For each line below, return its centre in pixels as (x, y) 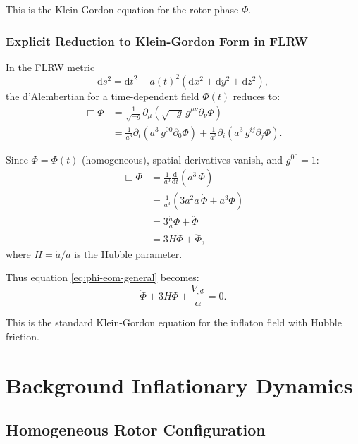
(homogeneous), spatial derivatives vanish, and (183, 159)
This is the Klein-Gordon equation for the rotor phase (122, 9)
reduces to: (257, 95)
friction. (23, 336)
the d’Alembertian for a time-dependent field (103, 95)
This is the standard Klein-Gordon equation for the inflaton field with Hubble (174, 322)
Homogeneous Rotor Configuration (136, 430)
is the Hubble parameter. (128, 253)
